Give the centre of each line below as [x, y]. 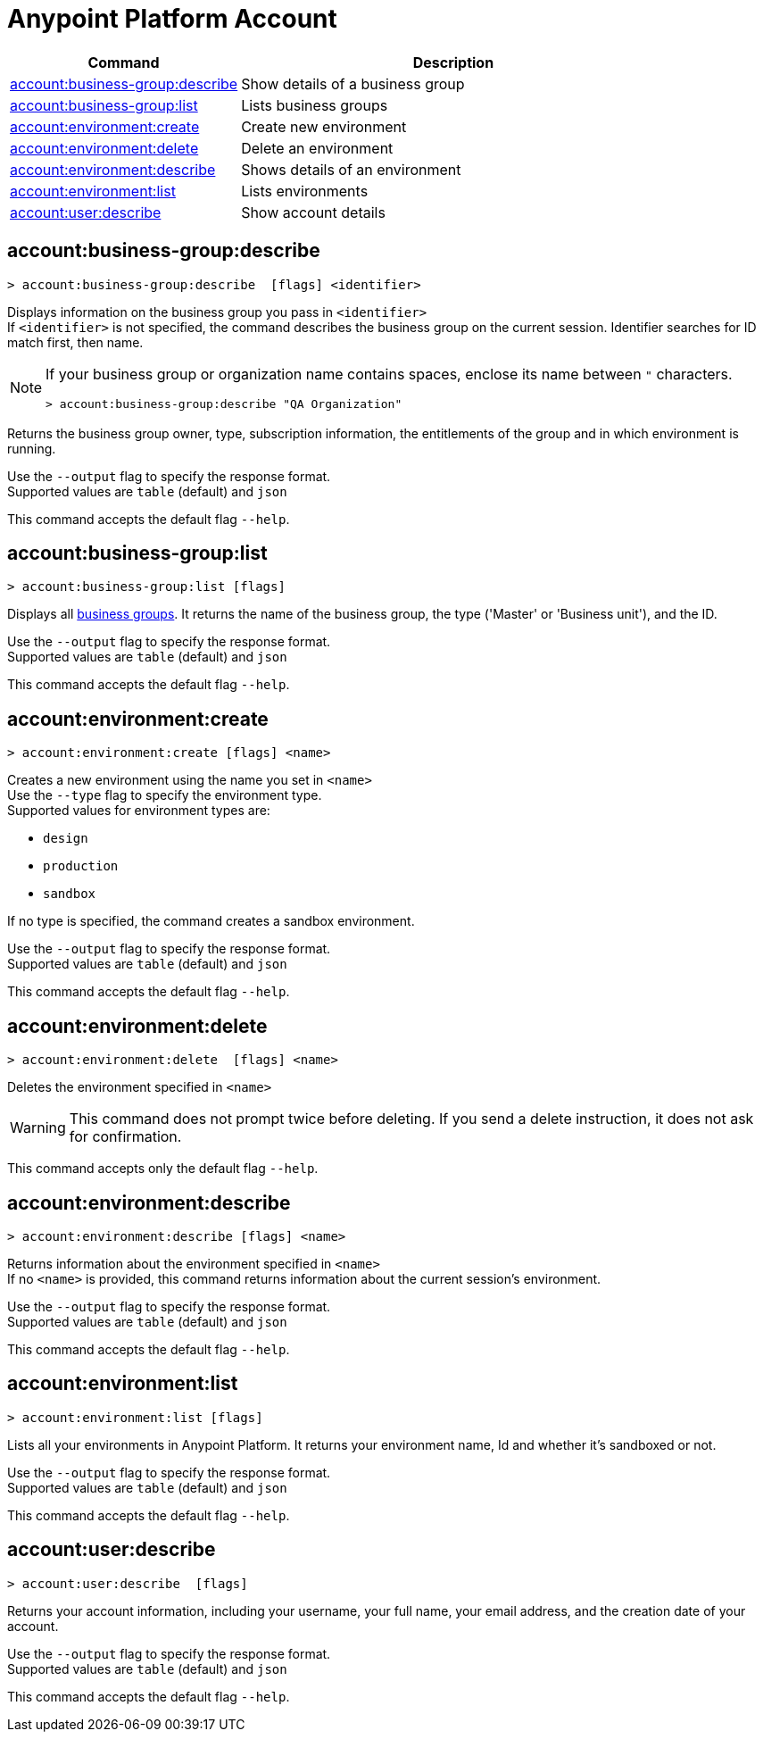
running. [32, 448]
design [66, 839]
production [81, 866]
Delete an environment [317, 148]
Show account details [313, 212]
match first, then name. [75, 342]
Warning [38, 1128]
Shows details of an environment [351, 169]
